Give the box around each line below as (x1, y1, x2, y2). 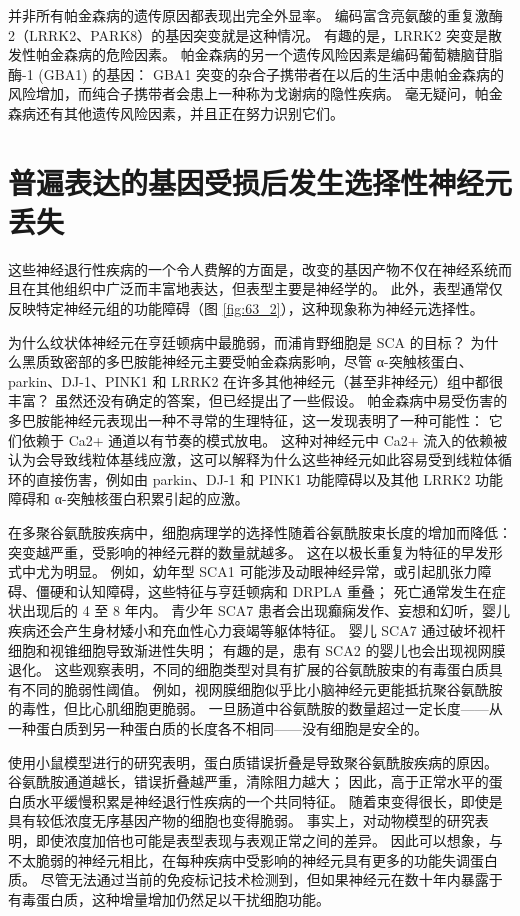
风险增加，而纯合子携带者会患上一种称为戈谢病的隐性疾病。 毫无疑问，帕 (8, 83, 489, 104)
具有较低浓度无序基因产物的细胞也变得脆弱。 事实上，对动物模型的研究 (8, 810, 475, 831)
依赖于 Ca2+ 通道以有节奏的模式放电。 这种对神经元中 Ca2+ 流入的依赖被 (21, 429, 508, 450)
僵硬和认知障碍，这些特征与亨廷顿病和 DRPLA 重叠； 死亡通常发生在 (35, 580, 492, 601)
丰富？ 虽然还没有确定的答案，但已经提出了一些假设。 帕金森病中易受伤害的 (8, 390, 508, 411)
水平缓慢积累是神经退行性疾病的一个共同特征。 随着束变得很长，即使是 (35, 790, 503, 811)
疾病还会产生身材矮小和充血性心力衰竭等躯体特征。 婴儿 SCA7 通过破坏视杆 (8, 619, 506, 640)
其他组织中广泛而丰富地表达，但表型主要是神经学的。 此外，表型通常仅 (35, 278, 503, 299)
